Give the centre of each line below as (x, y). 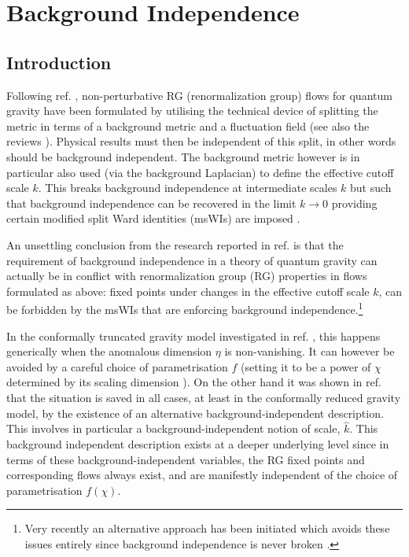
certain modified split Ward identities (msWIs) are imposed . (153, 218)
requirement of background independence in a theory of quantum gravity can (192, 260)
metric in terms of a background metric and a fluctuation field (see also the (188, 125)
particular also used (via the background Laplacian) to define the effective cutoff (200, 172)
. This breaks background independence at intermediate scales (188, 188)
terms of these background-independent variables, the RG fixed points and (186, 459)
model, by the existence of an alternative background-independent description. (195, 413)
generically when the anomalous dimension (109, 351)
